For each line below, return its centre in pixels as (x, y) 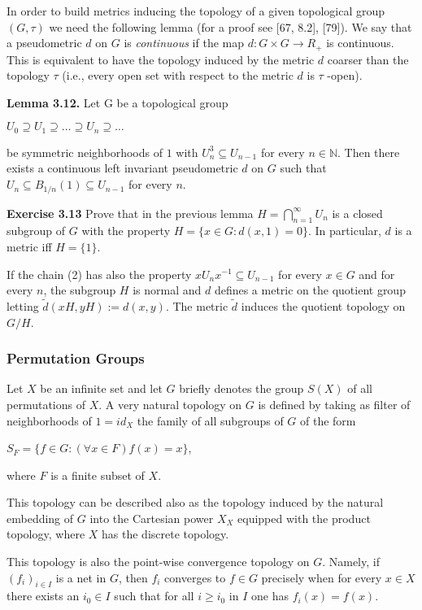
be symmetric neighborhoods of (85, 152)
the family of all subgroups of (210, 420)
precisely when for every (322, 577)
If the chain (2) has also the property (99, 274)
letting (23, 305)
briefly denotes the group (241, 388)
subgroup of (36, 231)
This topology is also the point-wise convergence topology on (158, 562)
